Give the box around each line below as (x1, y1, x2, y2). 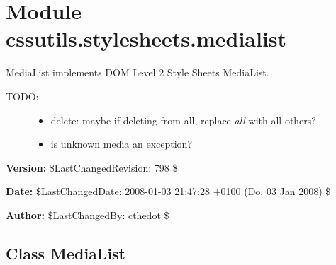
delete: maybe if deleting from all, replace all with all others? (50, 112, 316, 127)
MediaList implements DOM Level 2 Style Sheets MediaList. (6, 65, 269, 80)
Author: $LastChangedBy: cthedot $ (6, 207, 169, 222)
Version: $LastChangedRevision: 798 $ (6, 160, 178, 175)
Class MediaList (6, 242, 126, 264)
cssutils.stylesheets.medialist (6, 24, 287, 53)
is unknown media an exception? (50, 136, 192, 151)
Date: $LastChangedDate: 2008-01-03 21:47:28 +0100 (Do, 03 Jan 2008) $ (6, 184, 331, 199)
